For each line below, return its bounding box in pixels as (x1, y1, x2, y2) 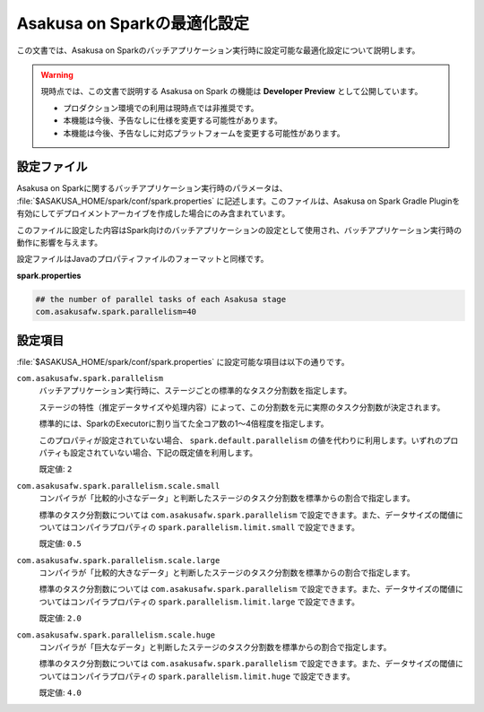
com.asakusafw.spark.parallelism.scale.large (16, 555, 220, 565)
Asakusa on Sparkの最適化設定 (16, 13, 250, 33)
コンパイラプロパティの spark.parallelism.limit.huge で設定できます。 (70, 671, 355, 682)
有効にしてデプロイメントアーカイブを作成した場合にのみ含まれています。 (16, 208, 290, 219)
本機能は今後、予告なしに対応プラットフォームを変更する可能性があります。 (63, 127, 345, 138)
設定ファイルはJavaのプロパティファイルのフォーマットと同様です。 (16, 254, 269, 265)
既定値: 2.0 (39, 612, 82, 623)
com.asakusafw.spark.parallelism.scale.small (16, 481, 220, 491)
